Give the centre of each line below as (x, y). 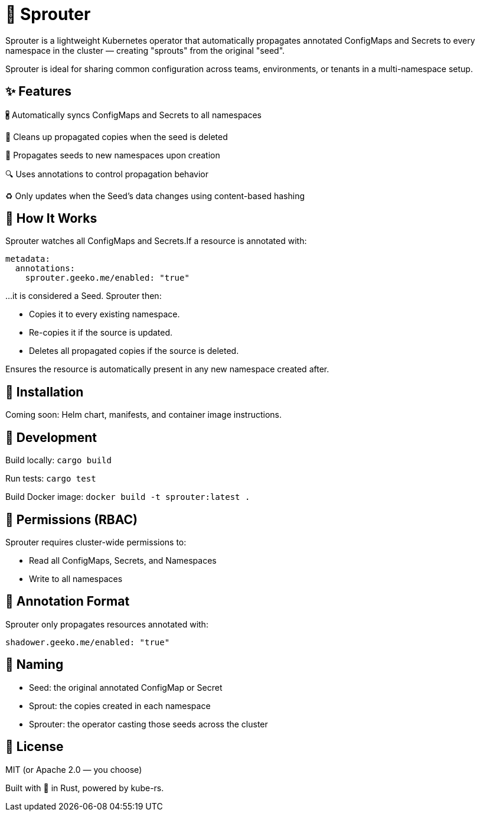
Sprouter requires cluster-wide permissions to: (96, 542)
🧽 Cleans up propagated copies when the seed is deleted (117, 136)
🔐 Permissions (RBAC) (72, 519)
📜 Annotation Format (68, 602)
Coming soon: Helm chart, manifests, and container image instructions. (144, 415)
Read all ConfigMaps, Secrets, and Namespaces (123, 560)
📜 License (35, 747)
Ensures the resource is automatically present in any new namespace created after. (167, 369)
